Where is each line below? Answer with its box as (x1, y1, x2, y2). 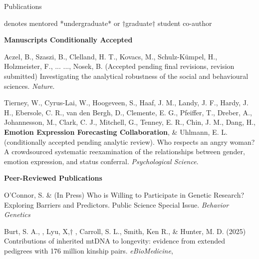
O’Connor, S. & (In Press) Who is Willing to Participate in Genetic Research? (4, 189, 245, 200)
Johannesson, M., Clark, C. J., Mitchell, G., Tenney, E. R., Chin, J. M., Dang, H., (4, 117, 256, 127)
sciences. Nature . (4, 80, 55, 91)
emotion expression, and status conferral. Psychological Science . (4, 156, 199, 166)
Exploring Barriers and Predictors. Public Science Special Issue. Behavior (4, 199, 229, 210)
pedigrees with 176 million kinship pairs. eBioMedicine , (4, 245, 173, 256)
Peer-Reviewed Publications (4, 173, 102, 183)
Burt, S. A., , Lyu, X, (4, 226, 70, 236)
